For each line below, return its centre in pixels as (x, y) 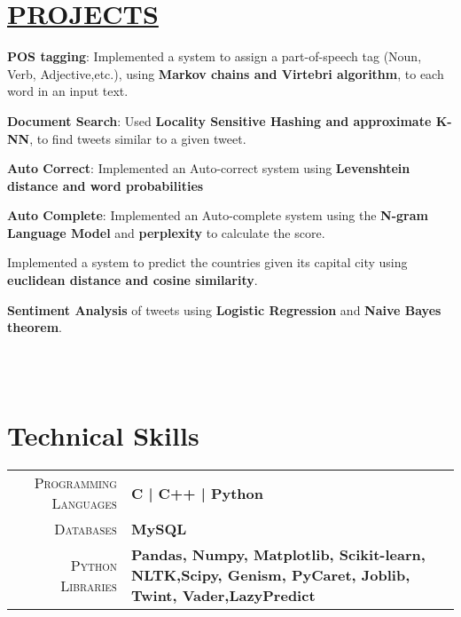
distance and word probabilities (105, 185)
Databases (86, 529)
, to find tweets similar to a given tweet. (138, 138)
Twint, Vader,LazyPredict (223, 596)
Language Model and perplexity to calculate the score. (166, 232)
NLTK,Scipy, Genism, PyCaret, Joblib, (270, 575)
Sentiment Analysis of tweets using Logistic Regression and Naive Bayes (224, 309)
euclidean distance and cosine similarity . (133, 280)
